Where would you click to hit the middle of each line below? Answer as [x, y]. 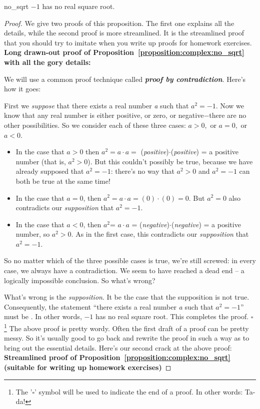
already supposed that [50, 171]
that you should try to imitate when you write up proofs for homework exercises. [128, 42]
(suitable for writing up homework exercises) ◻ [88, 367]
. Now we [230, 105]
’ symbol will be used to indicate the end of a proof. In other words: [139, 391]
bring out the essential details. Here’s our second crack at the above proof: [118, 347]
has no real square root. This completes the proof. [172, 316]
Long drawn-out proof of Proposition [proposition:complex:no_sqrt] [124, 52]
